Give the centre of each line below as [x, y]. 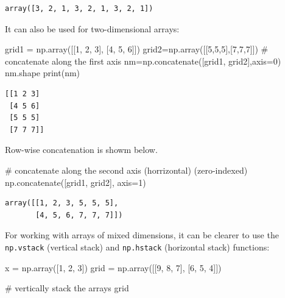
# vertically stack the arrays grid [67, 288]
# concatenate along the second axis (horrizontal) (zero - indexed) [126, 170]
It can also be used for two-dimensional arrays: [92, 28]
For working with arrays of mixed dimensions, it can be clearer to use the [142, 235]
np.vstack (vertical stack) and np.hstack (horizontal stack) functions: [137, 247]
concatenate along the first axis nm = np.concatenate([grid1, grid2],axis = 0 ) [143, 61]
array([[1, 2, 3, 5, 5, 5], [62, 203]
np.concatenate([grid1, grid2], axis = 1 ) [76, 182]
